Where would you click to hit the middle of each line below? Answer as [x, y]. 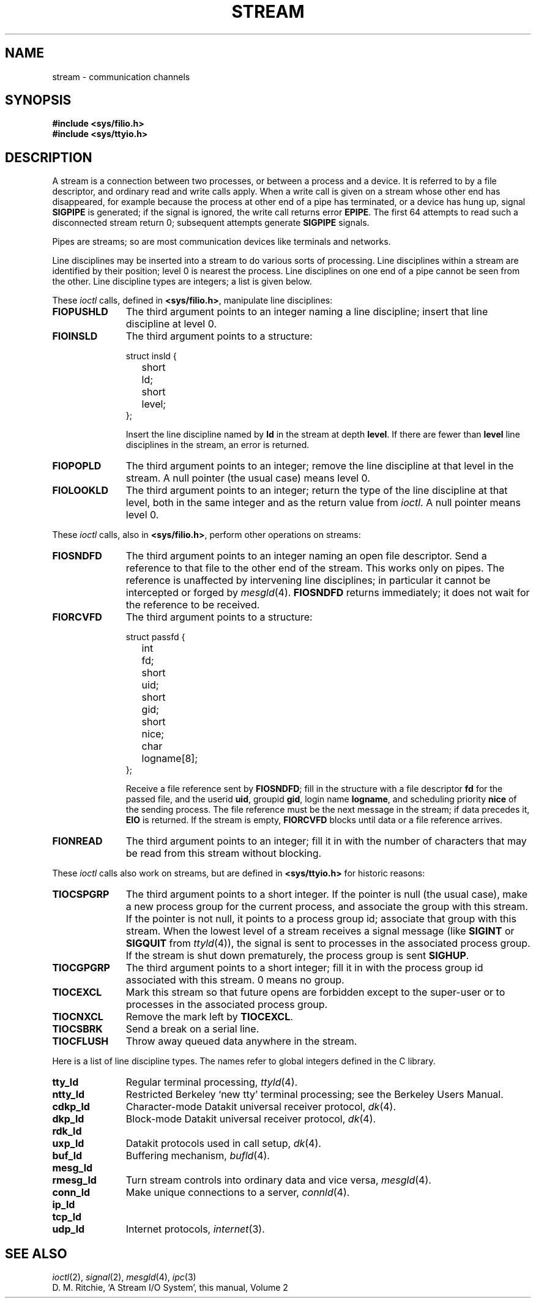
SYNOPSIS [38, 100]
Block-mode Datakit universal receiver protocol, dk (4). [251, 1119]
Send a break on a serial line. [192, 1029]
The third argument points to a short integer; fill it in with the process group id [304, 968]
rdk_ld [67, 1131]
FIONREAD [77, 841]
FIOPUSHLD [80, 312]
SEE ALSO [36, 1253]
